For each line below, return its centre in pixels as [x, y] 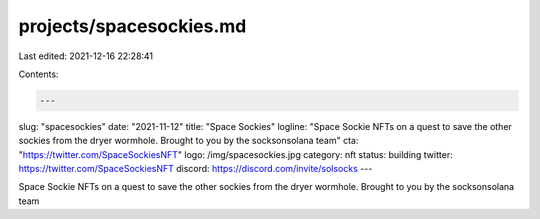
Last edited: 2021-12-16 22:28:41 [86, 56]
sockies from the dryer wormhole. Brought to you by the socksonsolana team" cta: [188, 141]
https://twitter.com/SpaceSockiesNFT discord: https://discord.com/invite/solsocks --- [195, 169]
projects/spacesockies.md [132, 26]
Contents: [38, 74]
